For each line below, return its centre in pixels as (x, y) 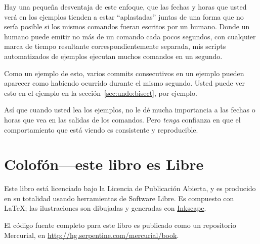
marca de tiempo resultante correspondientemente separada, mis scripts (115, 46)
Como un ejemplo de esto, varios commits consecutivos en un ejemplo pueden (124, 73)
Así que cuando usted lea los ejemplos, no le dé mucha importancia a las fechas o (130, 110)
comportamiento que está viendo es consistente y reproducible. (101, 129)
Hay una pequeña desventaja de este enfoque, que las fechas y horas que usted (125, 7)
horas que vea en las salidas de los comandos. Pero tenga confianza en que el (122, 119)
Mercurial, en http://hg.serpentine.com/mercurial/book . (92, 235)
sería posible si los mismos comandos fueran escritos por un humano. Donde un (127, 26)
